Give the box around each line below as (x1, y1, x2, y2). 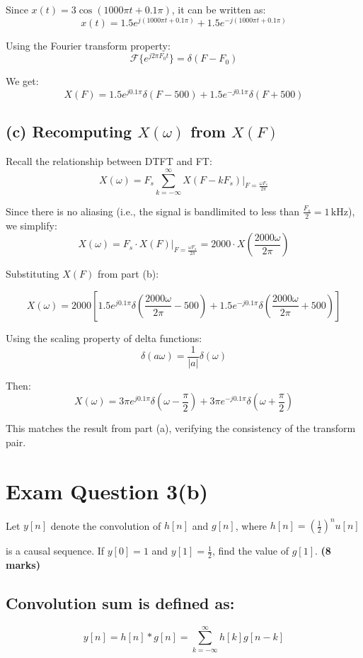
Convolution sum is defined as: (6, 591, 235, 613)
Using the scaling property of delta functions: (6, 330, 202, 345)
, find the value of (212, 543, 289, 558)
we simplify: (6, 217, 57, 232)
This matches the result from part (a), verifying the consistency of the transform (6, 421, 356, 436)
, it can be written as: (171, 2, 266, 16)
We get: (6, 74, 39, 89)
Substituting (6, 266, 59, 281)
